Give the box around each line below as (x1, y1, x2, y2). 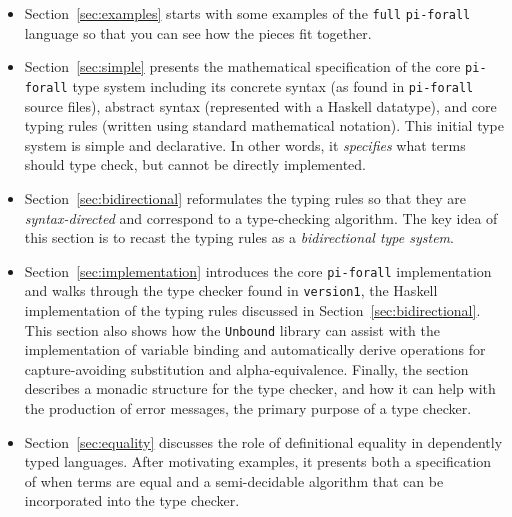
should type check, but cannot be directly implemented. (24, 154, 366, 175)
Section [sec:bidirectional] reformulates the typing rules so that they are (24, 187, 466, 208)
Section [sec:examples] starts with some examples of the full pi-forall (24, 3, 471, 23)
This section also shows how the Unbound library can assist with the (24, 319, 440, 340)
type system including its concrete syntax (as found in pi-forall (72, 75, 474, 96)
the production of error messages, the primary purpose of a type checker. (24, 398, 472, 419)
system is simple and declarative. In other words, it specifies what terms (24, 134, 466, 155)
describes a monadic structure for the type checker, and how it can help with (24, 378, 496, 399)
